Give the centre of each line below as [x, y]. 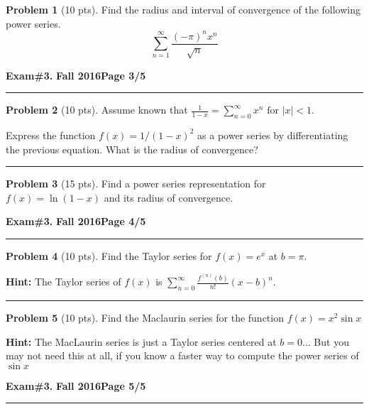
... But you [325, 341]
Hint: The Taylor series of [64, 282]
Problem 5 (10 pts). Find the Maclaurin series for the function [145, 317]
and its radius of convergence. [169, 197]
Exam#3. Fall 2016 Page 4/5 [76, 221]
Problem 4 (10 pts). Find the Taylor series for [109, 255]
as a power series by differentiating [273, 135]
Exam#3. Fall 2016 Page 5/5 [76, 385]
